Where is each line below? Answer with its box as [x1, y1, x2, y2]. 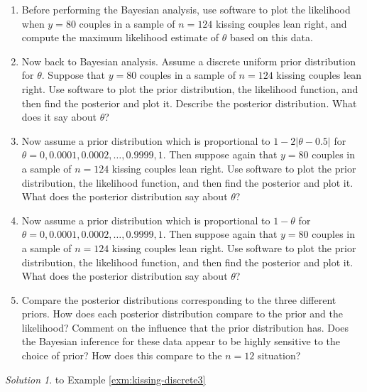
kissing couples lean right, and [216, 16, 347, 31]
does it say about [21, 109, 97, 124]
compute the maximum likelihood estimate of [21, 30, 219, 45]
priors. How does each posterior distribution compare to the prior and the [21, 306, 343, 321]
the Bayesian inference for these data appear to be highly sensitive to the [21, 334, 341, 349]
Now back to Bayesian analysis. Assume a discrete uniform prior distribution [21, 53, 356, 68]
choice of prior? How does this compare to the [21, 348, 222, 363]
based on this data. [230, 30, 313, 45]
